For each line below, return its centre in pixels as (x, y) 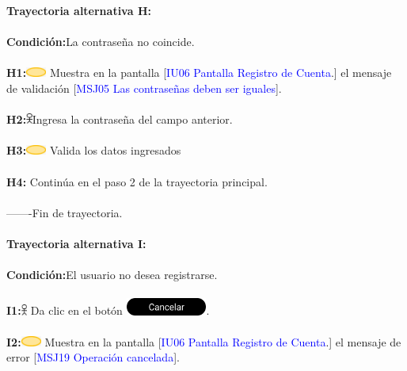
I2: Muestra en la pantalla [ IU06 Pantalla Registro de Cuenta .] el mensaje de (204, 341)
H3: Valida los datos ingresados (94, 150)
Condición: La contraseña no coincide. (101, 42)
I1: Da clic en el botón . (108, 310)
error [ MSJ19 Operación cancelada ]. (93, 357)
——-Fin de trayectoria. (65, 212)
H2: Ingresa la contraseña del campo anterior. (120, 119)
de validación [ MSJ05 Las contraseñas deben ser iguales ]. (144, 88)
